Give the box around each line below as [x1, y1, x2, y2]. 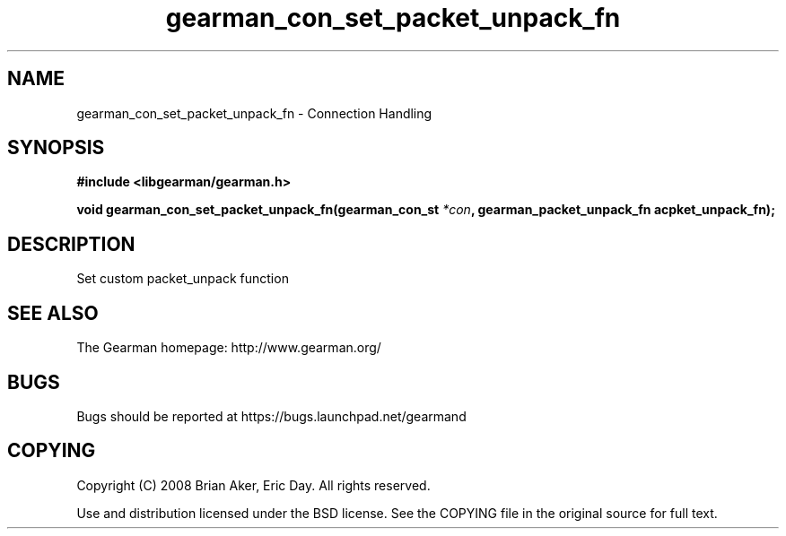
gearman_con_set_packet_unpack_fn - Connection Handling [76, 105, 432, 121]
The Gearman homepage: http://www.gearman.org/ [76, 340, 381, 356]
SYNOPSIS [7, 136, 105, 160]
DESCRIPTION [7, 232, 135, 255]
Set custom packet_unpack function [76, 271, 289, 287]
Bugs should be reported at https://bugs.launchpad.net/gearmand [76, 408, 467, 424]
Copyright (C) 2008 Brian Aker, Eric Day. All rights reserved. [76, 477, 431, 493]
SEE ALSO [7, 301, 99, 324]
